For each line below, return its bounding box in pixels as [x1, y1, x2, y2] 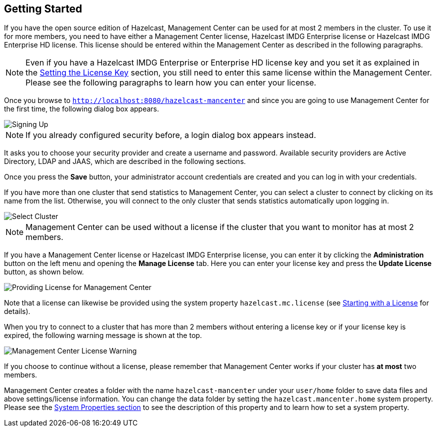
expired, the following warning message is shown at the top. [4, 331, 202, 340]
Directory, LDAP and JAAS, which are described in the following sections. [4, 157, 246, 166]
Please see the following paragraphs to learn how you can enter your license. [25, 77, 316, 88]
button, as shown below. [4, 267, 84, 276]
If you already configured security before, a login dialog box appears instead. [25, 130, 316, 140]
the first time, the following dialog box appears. [4, 104, 159, 113]
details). [4, 307, 30, 316]
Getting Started [4, 2, 82, 15]
